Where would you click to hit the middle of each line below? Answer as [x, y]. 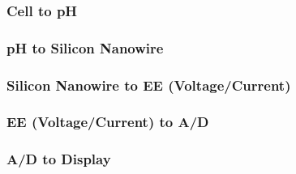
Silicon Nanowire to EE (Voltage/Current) [149, 85]
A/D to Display [59, 159]
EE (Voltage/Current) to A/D [108, 122]
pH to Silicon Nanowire [85, 47]
